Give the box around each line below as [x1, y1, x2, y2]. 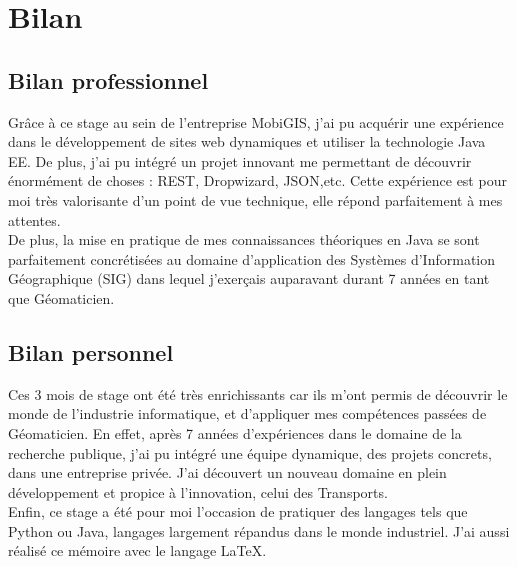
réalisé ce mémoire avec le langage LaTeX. [8, 540, 267, 561]
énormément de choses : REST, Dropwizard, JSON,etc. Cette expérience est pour [8, 170, 507, 191]
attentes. [8, 209, 61, 230]
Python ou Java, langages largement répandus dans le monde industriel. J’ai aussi [8, 520, 510, 541]
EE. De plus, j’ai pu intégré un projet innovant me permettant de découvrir [8, 150, 472, 171]
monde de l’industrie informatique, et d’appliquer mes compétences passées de [8, 403, 487, 424]
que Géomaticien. [8, 287, 115, 308]
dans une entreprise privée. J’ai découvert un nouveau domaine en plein [8, 462, 447, 483]
